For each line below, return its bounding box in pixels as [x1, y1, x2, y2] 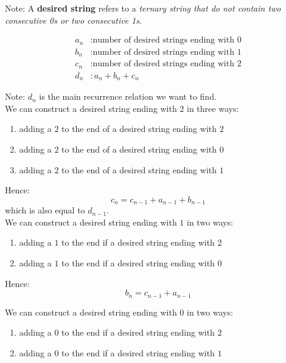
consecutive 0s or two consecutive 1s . [5, 13, 142, 26]
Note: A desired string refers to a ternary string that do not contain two [5, 2, 281, 14]
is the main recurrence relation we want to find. [39, 90, 217, 103]
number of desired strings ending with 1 [92, 47, 242, 57]
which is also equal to [5, 204, 85, 216]
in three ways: [187, 102, 239, 114]
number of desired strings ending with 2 [92, 60, 242, 69]
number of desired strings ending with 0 [92, 36, 242, 45]
